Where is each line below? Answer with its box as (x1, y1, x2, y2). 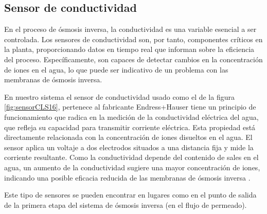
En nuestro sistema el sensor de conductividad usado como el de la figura (4, 91, 235, 102)
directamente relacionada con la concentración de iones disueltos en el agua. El (4, 132, 253, 142)
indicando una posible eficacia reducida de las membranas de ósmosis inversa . (4, 172, 251, 183)
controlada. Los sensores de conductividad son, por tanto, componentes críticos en (4, 33, 263, 44)
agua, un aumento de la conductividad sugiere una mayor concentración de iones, (4, 162, 260, 172)
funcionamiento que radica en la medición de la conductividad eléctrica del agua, (4, 111, 259, 122)
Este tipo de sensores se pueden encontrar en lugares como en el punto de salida (4, 189, 257, 200)
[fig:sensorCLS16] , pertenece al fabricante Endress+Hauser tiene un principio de (4, 101, 256, 112)
